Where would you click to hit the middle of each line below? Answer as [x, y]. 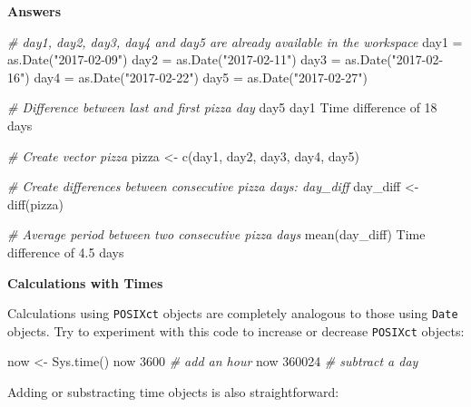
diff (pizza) [35, 203]
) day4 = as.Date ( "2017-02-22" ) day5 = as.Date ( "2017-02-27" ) [196, 77]
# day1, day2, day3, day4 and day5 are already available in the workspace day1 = [235, 41]
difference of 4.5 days [66, 252]
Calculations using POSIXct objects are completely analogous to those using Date [233, 313]
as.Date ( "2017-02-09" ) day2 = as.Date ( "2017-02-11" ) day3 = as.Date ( [200, 59]
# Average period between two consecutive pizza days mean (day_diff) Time [216, 234]
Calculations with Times [85, 282]
